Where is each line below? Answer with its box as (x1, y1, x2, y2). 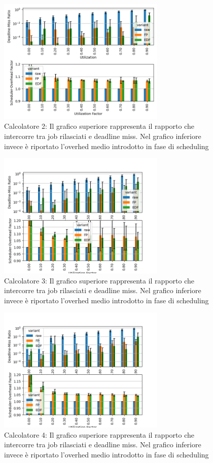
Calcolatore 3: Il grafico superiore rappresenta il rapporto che (4, 275, 194, 286)
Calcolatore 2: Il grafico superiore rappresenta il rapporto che (4, 121, 194, 131)
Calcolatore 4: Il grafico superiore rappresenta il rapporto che (4, 429, 194, 440)
